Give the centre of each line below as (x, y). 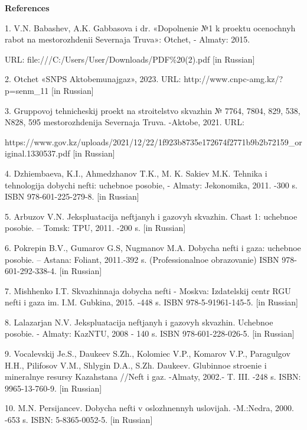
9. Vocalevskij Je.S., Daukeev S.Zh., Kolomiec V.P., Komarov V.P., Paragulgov (148, 354)
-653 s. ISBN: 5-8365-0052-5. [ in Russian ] (79, 420)
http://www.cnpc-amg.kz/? (233, 79)
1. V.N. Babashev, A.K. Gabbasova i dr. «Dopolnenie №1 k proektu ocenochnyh (150, 27)
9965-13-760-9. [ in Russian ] (53, 388)
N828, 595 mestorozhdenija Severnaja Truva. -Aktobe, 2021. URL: (125, 122)
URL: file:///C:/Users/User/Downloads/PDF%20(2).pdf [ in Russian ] (130, 59)
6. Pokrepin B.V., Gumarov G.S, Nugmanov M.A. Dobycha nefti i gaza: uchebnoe (153, 247)
